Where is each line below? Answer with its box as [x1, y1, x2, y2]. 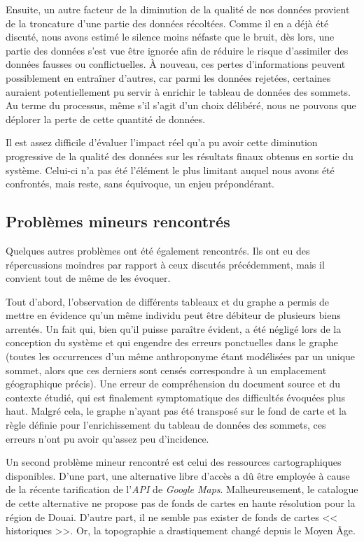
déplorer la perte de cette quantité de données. [6, 111, 206, 126]
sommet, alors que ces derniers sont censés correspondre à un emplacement [6, 362, 327, 377]
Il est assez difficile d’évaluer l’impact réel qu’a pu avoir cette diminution [6, 135, 318, 150]
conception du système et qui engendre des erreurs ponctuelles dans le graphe [6, 335, 338, 350]
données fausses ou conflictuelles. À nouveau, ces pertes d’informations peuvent [6, 57, 346, 71]
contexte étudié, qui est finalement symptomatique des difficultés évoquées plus [6, 390, 345, 404]
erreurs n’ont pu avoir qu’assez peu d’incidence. [6, 431, 209, 445]
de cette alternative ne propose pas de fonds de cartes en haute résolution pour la [6, 496, 356, 511]
